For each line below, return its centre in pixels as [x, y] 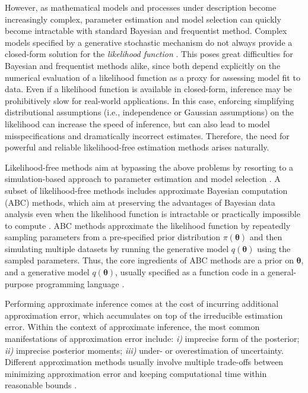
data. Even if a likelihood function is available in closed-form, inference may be [148, 89]
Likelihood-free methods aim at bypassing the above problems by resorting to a [149, 167]
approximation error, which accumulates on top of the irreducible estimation [144, 315]
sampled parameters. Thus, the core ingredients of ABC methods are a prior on [149, 260]
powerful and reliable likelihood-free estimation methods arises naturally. [137, 147]
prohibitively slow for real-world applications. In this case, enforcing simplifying [150, 100]
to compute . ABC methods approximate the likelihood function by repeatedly [148, 225]
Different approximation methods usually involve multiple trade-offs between [144, 362]
